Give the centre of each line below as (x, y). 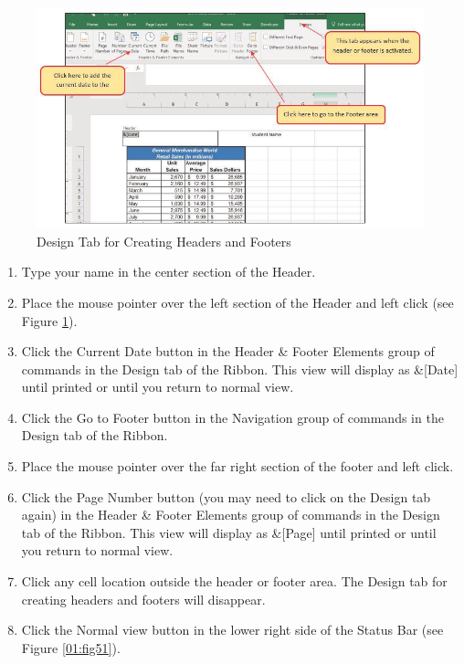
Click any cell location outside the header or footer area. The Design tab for (234, 581)
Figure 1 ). (49, 320)
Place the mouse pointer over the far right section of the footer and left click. (237, 466)
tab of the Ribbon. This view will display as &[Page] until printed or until (229, 532)
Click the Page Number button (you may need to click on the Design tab (226, 496)
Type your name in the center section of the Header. (169, 272)
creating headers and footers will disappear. (143, 599)
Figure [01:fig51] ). (71, 647)
